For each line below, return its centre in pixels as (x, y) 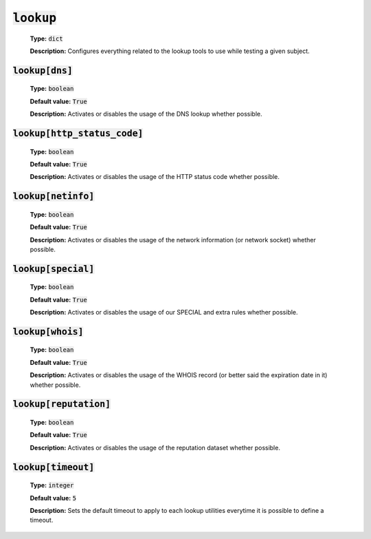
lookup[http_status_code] (78, 133)
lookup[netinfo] (54, 197)
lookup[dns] (43, 70)
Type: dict (46, 39)
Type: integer (52, 485)
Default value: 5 (53, 498)
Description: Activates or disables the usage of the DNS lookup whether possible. (146, 114)
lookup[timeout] (54, 467)
